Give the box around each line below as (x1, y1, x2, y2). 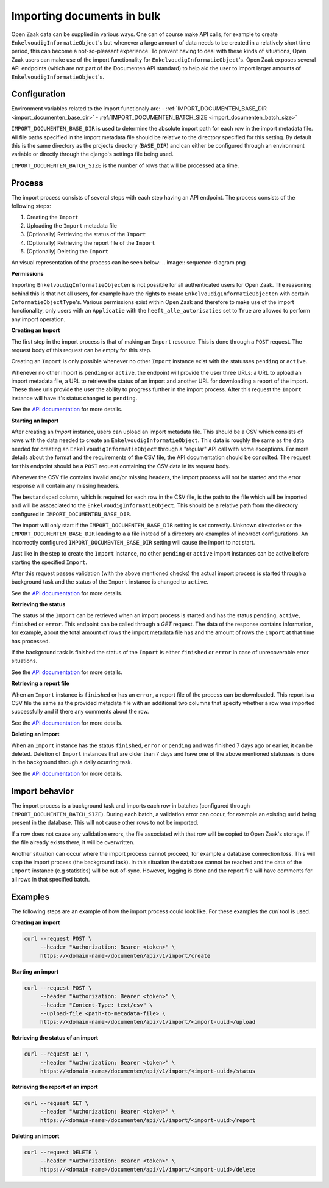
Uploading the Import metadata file (26, 222, 117, 229)
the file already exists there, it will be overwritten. (11, 839, 135, 846)
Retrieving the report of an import (11, 1084, 98, 1091)
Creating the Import (26, 214, 79, 221)
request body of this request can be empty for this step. (11, 346, 152, 353)
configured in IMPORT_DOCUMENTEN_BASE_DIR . (11, 510, 132, 518)
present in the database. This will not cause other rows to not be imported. (11, 819, 199, 827)
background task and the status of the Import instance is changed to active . (11, 578, 208, 585)
